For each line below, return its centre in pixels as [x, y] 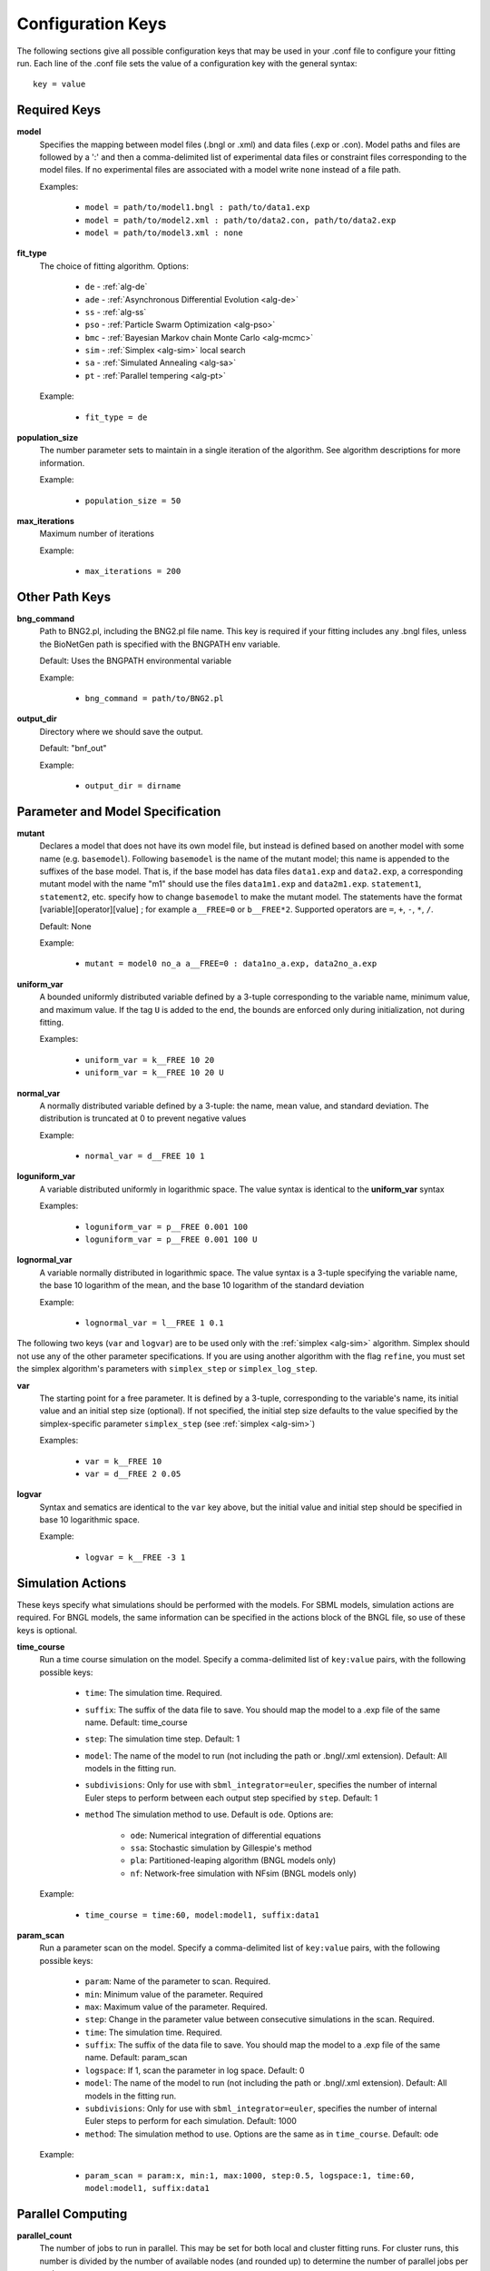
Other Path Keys [64, 596]
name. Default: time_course [136, 1722]
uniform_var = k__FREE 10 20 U [154, 1073]
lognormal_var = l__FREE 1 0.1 [154, 1323]
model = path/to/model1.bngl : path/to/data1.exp [197, 208]
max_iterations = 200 [133, 571]
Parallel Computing [72, 2213]
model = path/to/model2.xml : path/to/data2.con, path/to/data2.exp [240, 220]
